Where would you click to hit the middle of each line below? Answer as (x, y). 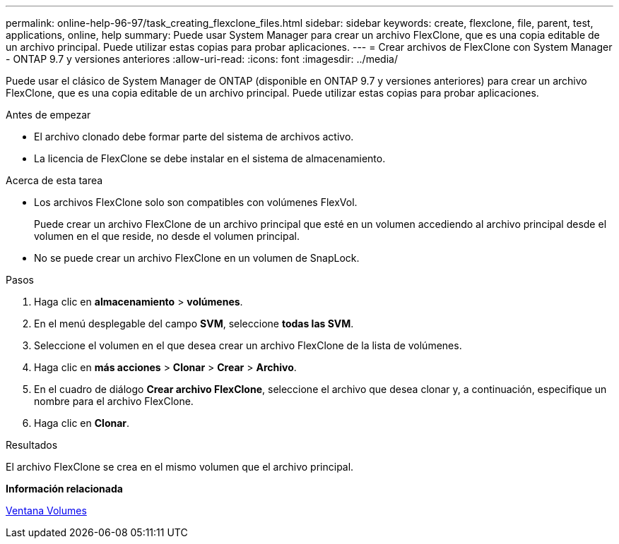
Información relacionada (64, 489)
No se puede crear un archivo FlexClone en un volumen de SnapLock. (197, 258)
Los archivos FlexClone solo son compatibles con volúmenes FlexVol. (196, 202)
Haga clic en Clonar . (82, 423)
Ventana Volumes (46, 510)
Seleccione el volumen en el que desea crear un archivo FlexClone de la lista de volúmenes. (248, 345)
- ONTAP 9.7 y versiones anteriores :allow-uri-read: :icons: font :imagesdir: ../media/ (202, 59)
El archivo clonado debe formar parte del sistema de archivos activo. (194, 137)
